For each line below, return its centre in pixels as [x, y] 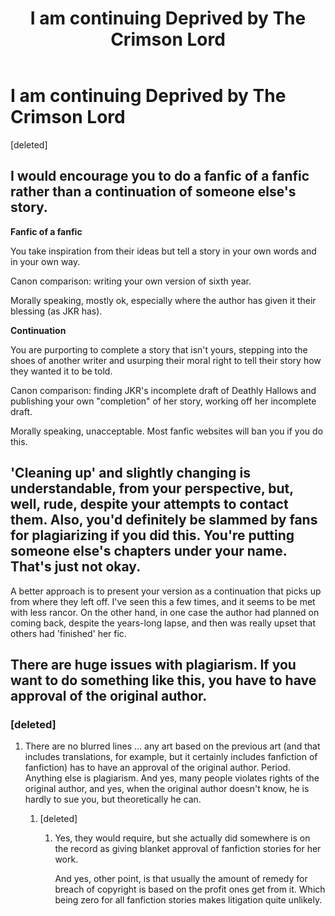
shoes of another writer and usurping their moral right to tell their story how [166, 360]
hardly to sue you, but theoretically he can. [113, 799]
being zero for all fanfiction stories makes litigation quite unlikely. [188, 900]
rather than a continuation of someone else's [153, 192]
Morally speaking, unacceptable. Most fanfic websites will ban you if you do [167, 431]
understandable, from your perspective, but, [152, 488]
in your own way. [45, 261]
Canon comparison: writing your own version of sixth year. [131, 281]
